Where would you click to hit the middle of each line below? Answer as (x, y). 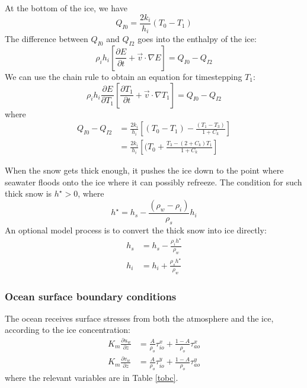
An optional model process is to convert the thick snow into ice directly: (136, 230)
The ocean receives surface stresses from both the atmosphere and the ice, (139, 318)
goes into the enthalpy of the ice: (197, 39)
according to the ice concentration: (68, 330)
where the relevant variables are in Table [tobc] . (92, 378)
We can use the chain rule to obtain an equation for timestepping (124, 76)
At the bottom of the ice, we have (66, 8)
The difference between (47, 39)
